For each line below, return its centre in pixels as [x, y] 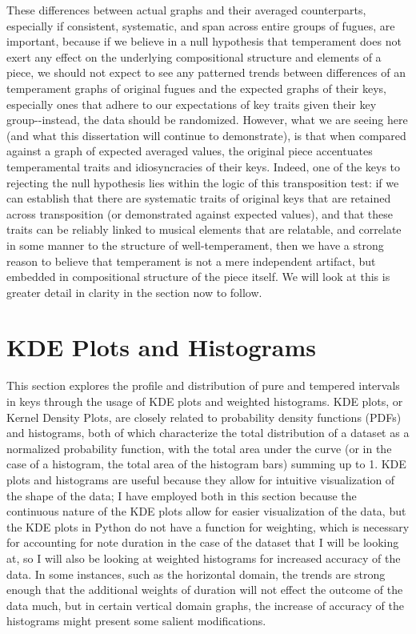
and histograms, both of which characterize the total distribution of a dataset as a [208, 433]
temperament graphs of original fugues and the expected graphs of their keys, [196, 88]
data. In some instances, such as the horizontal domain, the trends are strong [196, 574]
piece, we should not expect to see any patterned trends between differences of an [206, 72]
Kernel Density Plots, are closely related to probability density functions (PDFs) [204, 417]
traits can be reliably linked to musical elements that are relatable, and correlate [204, 229]
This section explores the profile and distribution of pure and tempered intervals [203, 385]
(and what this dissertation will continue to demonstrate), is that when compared [206, 135]
